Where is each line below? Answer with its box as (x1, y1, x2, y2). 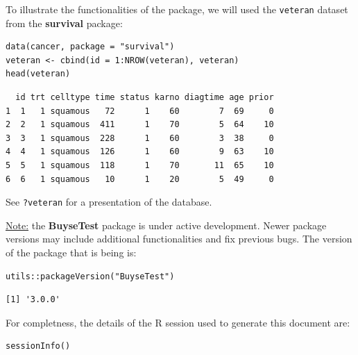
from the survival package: (6, 15, 123, 30)
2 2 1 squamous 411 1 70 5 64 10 (6, 119, 274, 130)
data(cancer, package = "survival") (6, 42, 175, 52)
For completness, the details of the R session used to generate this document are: (6, 315, 350, 329)
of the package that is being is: (6, 245, 137, 260)
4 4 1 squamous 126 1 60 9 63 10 (6, 147, 274, 157)
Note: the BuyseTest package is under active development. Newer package (6, 217, 327, 232)
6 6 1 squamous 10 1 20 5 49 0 (6, 174, 274, 184)
